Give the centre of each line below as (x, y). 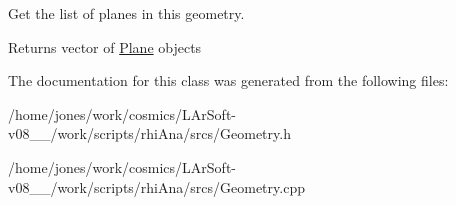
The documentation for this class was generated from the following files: (228, 80)
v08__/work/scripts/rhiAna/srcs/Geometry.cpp (156, 186)
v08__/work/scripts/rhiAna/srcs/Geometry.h (149, 133)
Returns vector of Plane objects (105, 46)
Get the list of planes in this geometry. (126, 13)
